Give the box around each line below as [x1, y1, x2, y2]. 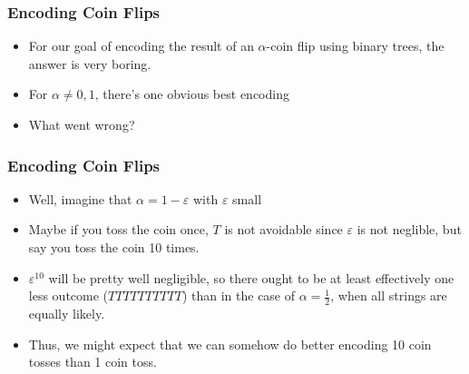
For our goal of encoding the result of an [28, 36, 254, 55]
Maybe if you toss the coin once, [28, 220, 209, 239]
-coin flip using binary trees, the [266, 36, 445, 55]
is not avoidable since [224, 220, 343, 239]
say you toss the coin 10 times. [28, 238, 200, 256]
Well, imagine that [28, 189, 132, 208]
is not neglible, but [357, 220, 462, 239]
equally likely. [28, 304, 105, 323]
